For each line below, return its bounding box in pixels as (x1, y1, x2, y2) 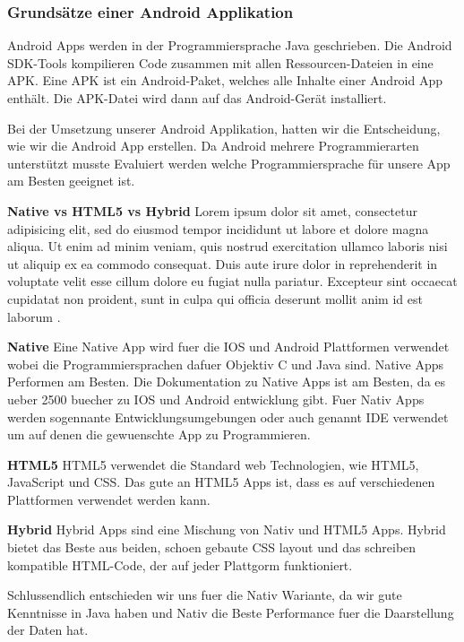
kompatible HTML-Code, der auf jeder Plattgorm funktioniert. (7, 555, 353, 574)
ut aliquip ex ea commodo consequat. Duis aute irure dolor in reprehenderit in (7, 254, 438, 273)
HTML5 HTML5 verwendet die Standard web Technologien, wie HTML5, (7, 455, 419, 473)
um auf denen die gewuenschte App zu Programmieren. (7, 425, 311, 444)
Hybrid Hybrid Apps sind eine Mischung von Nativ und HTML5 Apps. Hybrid (7, 520, 446, 539)
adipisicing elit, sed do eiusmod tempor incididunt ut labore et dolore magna (7, 219, 429, 238)
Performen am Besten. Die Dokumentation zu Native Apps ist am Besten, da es (7, 372, 446, 391)
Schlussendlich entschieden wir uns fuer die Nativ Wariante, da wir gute (7, 586, 402, 604)
